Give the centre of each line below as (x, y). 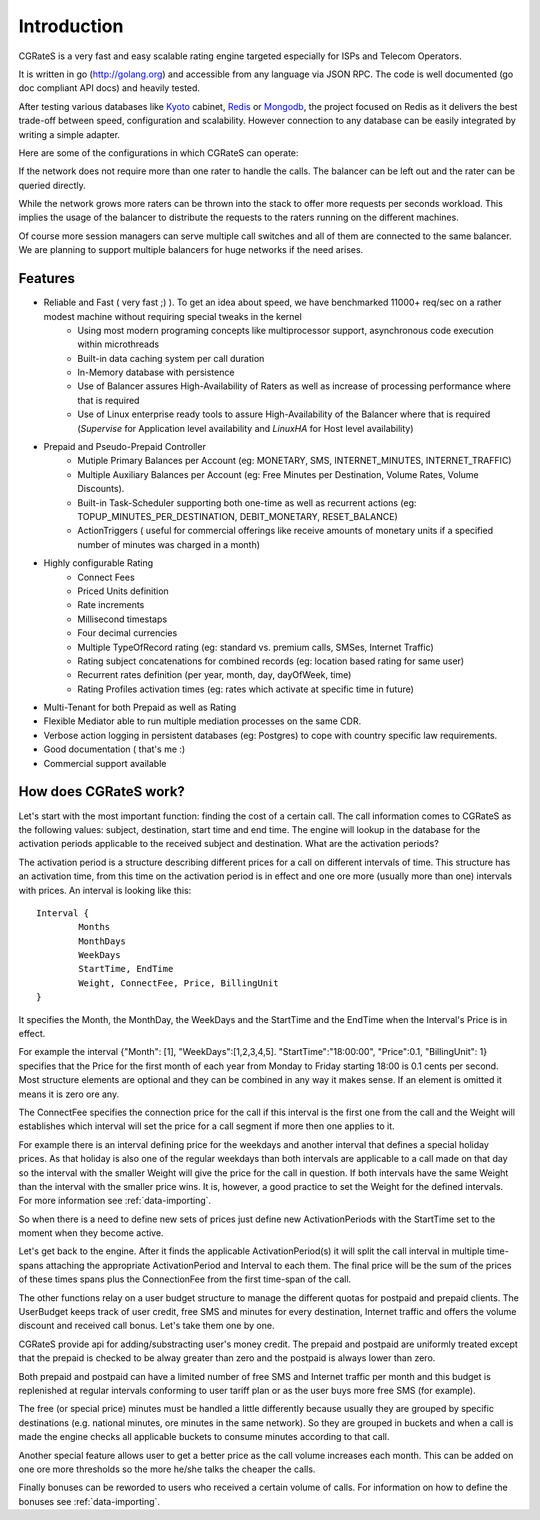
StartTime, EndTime (126, 969)
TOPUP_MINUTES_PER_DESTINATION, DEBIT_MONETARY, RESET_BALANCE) (238, 516)
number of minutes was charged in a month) (168, 544)
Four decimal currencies (127, 633)
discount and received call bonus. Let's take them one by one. (146, 1326)
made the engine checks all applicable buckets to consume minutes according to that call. (204, 1437)
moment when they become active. (91, 1233)
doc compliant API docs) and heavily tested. (109, 88)
